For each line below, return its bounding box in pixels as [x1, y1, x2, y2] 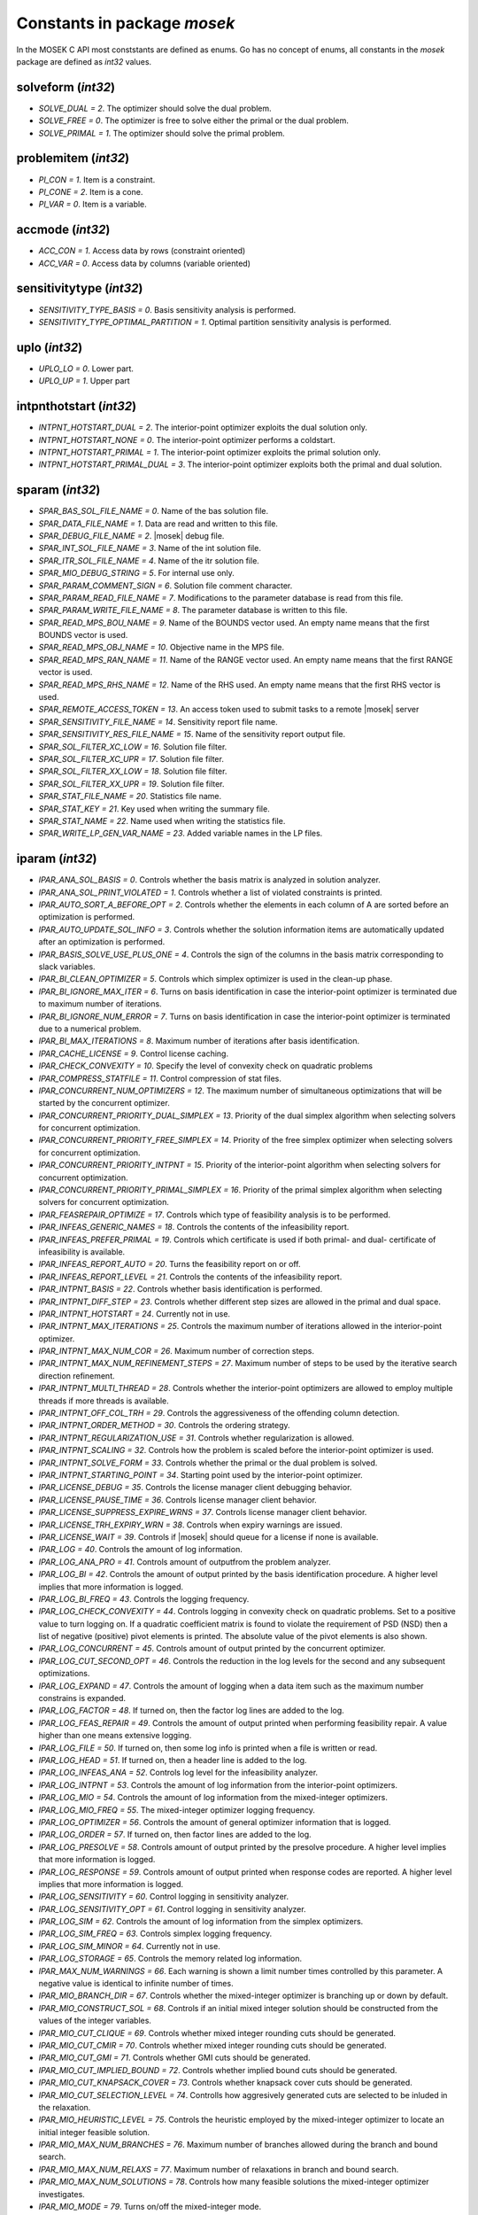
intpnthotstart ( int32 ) [16, 399, 137, 414]
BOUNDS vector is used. [38, 630, 128, 641]
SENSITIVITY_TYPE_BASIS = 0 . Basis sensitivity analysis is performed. [38, 304, 297, 315]
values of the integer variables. [38, 2016, 152, 2026]
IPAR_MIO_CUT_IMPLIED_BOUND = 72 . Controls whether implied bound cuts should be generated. [38, 2064, 397, 2075]
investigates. [38, 2188, 86, 2199]
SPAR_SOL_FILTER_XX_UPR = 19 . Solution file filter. [38, 778, 225, 789]
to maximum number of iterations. [38, 999, 163, 1009]
